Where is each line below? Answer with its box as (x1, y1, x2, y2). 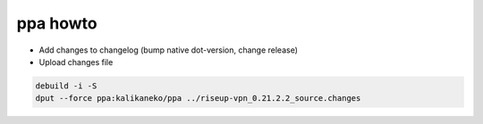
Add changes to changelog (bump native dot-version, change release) (38, 45, 299, 55)
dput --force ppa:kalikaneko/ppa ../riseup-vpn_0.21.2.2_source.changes (35, 94, 361, 103)
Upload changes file (38, 56, 114, 67)
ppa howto (16, 13, 97, 33)
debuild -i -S (35, 80, 97, 91)
